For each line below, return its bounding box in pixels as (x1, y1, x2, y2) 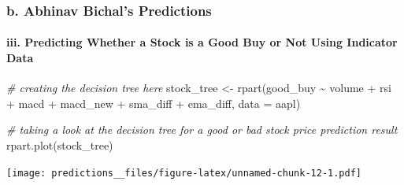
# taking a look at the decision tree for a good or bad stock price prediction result (6, 121, 398, 138)
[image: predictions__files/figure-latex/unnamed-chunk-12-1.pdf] (6, 167, 362, 179)
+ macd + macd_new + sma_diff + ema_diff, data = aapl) (6, 94, 301, 111)
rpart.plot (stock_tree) (6, 137, 113, 154)
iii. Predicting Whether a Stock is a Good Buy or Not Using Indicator (6, 34, 398, 50)
